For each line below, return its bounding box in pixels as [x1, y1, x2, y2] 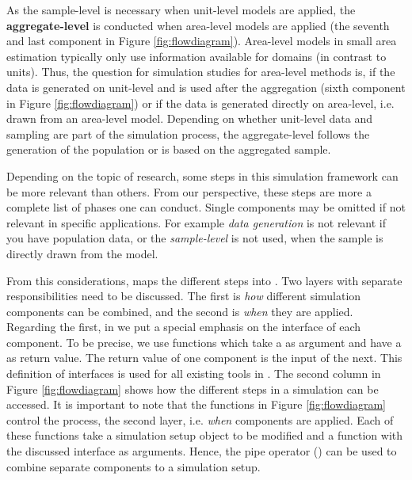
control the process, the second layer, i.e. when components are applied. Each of [6, 411, 394, 428]
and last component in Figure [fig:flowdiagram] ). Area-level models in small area [6, 32, 397, 49]
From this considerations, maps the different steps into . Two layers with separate [6, 272, 402, 288]
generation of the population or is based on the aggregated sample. [6, 141, 331, 158]
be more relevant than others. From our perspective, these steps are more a [6, 183, 372, 200]
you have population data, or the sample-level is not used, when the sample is [6, 230, 383, 246]
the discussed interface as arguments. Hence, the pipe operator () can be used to [6, 443, 397, 459]
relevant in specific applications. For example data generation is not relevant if [6, 214, 387, 230]
